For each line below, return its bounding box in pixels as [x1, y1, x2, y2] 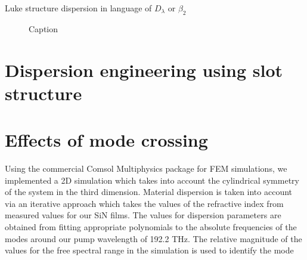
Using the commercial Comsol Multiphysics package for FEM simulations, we [5, 162, 287, 175]
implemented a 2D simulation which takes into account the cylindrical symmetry [5, 174, 299, 186]
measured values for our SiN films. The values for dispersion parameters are [5, 209, 281, 221]
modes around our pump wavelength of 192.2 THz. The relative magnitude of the [5, 232, 302, 244]
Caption [29, 22, 58, 35]
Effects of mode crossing [5, 128, 208, 152]
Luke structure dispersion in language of [5, 2, 152, 14]
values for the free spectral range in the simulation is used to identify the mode [5, 244, 294, 256]
